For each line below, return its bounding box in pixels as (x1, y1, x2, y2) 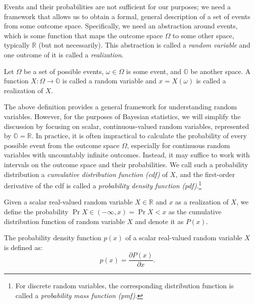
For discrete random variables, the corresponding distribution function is (15, 280, 234, 291)
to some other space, (172, 30, 234, 40)
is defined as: (4, 242, 43, 252)
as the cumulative (168, 206, 222, 216)
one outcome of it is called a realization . (4, 49, 124, 59)
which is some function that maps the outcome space (4, 30, 163, 40)
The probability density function (4, 232, 102, 243)
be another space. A (190, 66, 251, 76)
